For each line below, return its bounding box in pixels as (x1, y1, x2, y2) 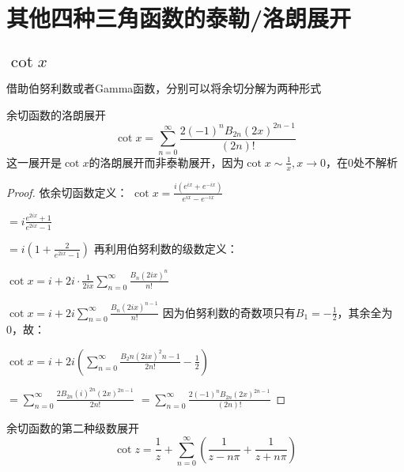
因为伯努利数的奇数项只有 (162, 304, 296, 320)
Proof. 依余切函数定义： (6, 183, 128, 200)
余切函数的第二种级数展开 (6, 420, 139, 436)
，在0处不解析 (326, 153, 398, 170)
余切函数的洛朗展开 (6, 106, 106, 123)
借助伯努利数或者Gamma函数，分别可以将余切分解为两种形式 (6, 80, 322, 96)
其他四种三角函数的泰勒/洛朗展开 (6, 2, 352, 34)
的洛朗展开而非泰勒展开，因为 (89, 153, 244, 170)
